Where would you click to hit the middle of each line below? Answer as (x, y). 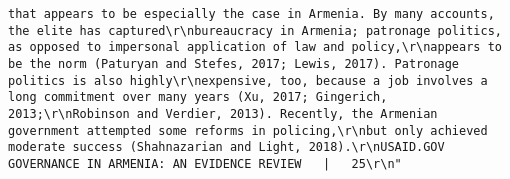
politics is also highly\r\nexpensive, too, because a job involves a (248, 80)
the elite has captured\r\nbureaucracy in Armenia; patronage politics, (255, 30)
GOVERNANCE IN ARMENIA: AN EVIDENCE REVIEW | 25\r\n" (205, 163)
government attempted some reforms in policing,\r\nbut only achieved (248, 130)
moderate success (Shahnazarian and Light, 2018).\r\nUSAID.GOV (226, 147)
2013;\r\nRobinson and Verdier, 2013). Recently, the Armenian (223, 113)
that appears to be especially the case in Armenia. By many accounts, (251, 14)
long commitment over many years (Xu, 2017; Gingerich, (198, 97)
